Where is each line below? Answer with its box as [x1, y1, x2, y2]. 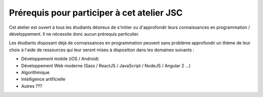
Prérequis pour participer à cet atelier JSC [9, 7, 183, 18]
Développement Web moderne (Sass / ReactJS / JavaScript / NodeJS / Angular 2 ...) [21, 62, 191, 68]
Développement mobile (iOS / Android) [21, 56, 99, 62]
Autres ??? [21, 83, 42, 89]
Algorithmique [21, 69, 50, 75]
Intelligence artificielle [21, 76, 66, 82]
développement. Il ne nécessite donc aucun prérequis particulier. [9, 31, 140, 37]
